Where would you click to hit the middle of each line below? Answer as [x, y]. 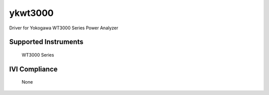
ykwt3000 [31, 13]
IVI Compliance [33, 69]
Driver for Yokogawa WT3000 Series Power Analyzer [64, 28]
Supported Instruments [46, 42]
